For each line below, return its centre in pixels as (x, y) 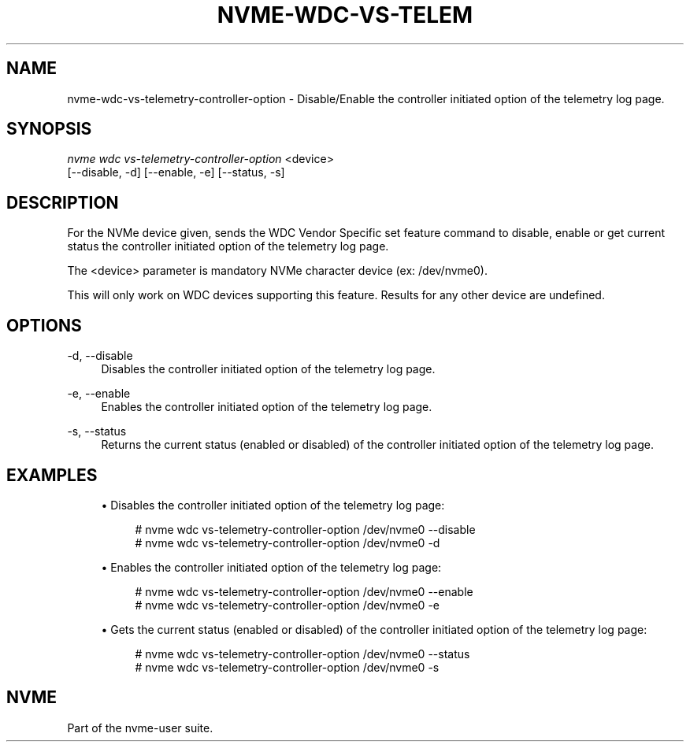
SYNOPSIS (49, 129)
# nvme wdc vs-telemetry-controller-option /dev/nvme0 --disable (305, 529)
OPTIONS (44, 325)
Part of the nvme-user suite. (140, 728)
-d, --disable (100, 356)
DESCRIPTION (63, 202)
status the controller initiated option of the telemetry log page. (228, 246)
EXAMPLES (52, 475)
